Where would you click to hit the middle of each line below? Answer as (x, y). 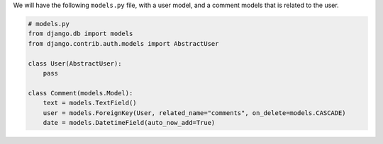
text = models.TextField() (90, 103)
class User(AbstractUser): (75, 63)
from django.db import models (81, 34)
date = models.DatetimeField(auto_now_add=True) (129, 122)
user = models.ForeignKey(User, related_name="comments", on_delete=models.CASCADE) (195, 113)
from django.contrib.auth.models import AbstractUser (123, 43)
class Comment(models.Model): (81, 93)
